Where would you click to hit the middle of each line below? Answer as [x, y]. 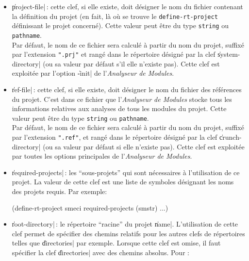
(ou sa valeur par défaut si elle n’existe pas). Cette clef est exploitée [144, 146]
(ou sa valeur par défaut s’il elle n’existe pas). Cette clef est [131, 63]
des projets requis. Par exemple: [59, 191]
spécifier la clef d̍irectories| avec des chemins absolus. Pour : [100, 253]
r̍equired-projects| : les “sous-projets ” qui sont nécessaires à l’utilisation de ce [126, 172]
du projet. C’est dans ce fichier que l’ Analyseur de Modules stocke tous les [122, 99]
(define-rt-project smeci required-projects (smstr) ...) [90, 207]
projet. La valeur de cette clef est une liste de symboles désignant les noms [123, 182]
